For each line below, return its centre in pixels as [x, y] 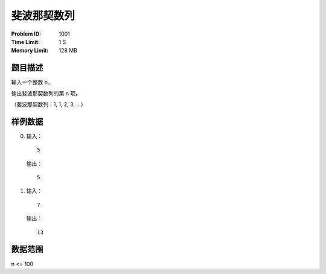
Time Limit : [26, 42]
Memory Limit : [30, 51]
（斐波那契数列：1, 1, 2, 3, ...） [49, 104]
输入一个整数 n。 [32, 82]
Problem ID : [26, 34]
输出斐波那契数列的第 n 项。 [46, 93]
